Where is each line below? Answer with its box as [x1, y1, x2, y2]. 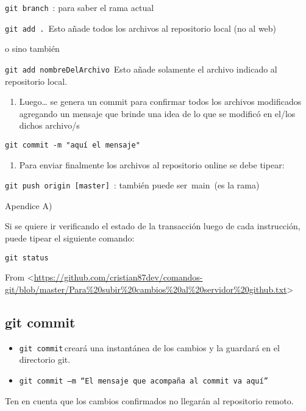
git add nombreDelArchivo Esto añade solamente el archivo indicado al [5, 62, 277, 75]
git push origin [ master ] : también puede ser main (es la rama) [5, 179, 260, 191]
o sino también [5, 42, 60, 55]
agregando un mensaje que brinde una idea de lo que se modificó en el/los [19, 107, 296, 120]
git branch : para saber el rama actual [5, 1, 154, 13]
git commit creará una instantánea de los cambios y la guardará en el [19, 341, 280, 354]
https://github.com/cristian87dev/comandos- [34, 271, 203, 284]
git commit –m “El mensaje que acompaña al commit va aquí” [19, 376, 268, 385]
